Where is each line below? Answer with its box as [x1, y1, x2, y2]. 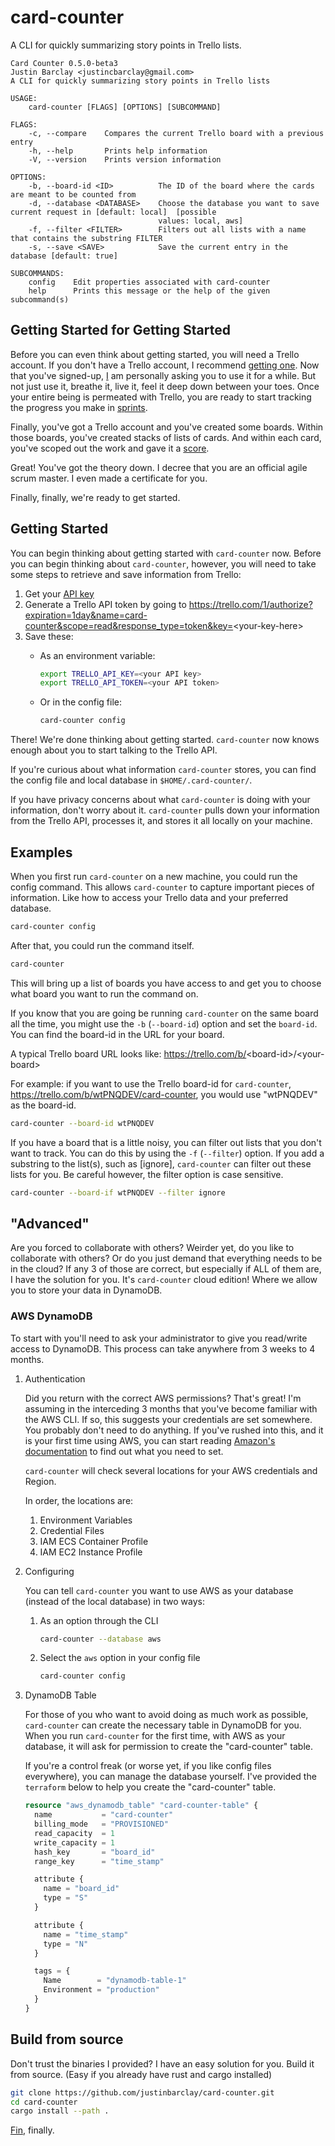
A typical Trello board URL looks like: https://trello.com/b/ [10, 1047, 247, 1060]
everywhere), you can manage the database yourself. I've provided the [24, 1771, 317, 1783]
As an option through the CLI [39, 1614, 159, 1626]
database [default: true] [10, 251, 118, 261]
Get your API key [24, 587, 95, 600]
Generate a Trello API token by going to [24, 598, 187, 610]
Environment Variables [39, 1514, 133, 1526]
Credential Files [39, 1524, 105, 1536]
